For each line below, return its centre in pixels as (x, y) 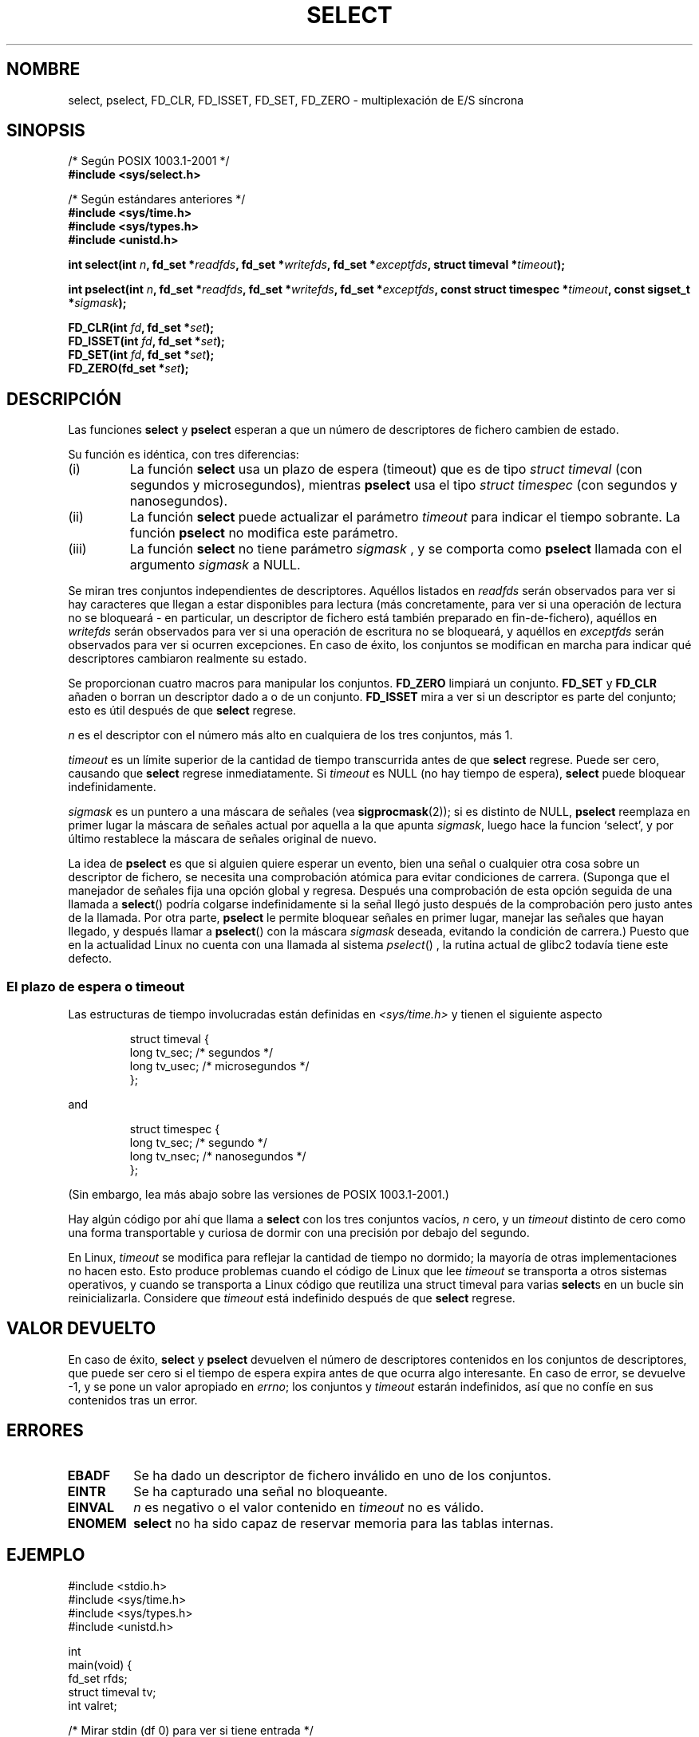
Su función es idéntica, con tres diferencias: (184, 455)
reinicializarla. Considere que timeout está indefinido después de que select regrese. (292, 1298)
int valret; (93, 1705)
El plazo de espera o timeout (96, 986)
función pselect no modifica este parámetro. (264, 533)
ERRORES (45, 1431)
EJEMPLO (46, 1555)
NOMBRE (43, 69)
